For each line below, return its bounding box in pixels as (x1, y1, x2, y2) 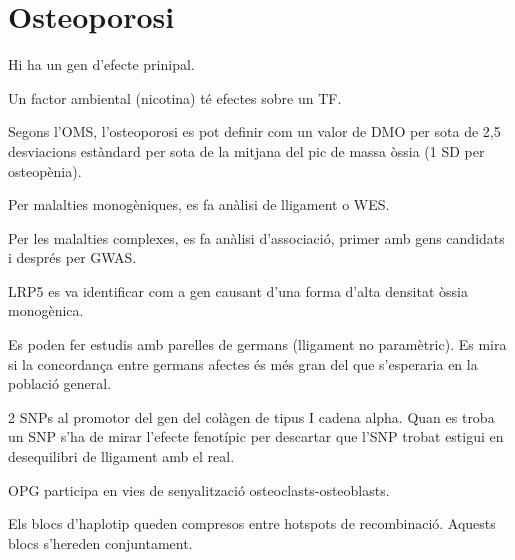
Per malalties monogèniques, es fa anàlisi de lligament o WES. (8, 194, 390, 215)
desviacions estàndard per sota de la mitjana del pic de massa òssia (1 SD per (8, 140, 485, 161)
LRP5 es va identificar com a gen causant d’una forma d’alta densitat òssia (8, 280, 468, 301)
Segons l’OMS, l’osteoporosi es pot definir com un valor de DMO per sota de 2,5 (8, 121, 501, 142)
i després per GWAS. (8, 247, 137, 268)
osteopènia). (8, 160, 82, 181)
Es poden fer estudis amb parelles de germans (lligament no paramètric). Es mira (8, 334, 507, 355)
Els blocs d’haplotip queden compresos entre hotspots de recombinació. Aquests (8, 513, 496, 534)
